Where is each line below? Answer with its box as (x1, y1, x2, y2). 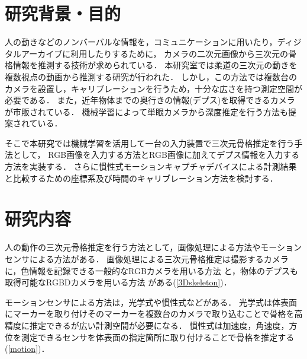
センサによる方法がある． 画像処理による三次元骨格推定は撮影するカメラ (5, 252, 289, 265)
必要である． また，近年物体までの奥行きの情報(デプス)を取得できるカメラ (5, 94, 295, 106)
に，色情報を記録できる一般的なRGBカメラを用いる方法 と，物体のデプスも (5, 264, 298, 277)
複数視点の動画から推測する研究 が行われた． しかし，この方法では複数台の (5, 70, 297, 82)
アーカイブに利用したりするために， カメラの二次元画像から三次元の (21, 47, 289, 59)
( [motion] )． (5, 342, 50, 355)
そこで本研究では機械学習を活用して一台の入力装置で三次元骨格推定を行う (5, 136, 295, 149)
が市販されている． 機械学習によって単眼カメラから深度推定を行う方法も (5, 105, 289, 117)
